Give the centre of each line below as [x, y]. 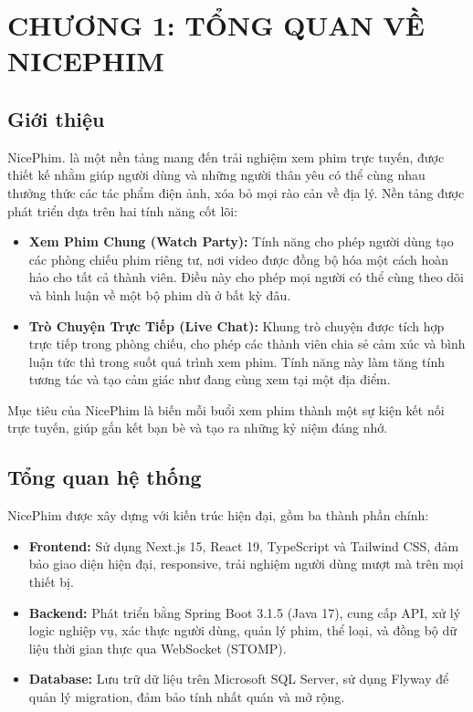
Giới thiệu [56, 118]
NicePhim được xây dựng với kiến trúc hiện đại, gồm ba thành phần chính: [218, 515]
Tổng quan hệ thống [105, 477]
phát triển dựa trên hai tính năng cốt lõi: [123, 210]
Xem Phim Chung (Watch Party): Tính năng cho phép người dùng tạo [241, 241]
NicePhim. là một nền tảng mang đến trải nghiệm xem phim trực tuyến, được [226, 157]
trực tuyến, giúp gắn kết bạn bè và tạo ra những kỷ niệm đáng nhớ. [198, 428]
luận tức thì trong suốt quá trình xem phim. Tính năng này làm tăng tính [237, 361]
